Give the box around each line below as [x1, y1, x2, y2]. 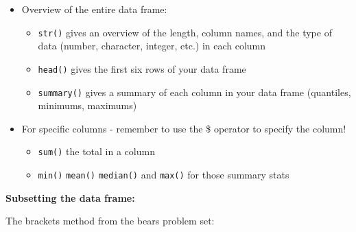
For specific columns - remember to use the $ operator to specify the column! [21, 121, 346, 135]
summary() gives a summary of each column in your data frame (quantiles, [38, 84, 351, 99]
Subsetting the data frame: [5, 190, 135, 205]
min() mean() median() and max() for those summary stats [38, 167, 289, 181]
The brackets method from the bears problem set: [5, 213, 215, 228]
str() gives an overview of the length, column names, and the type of [38, 25, 332, 39]
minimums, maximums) [38, 98, 137, 113]
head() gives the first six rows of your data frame [38, 61, 246, 76]
